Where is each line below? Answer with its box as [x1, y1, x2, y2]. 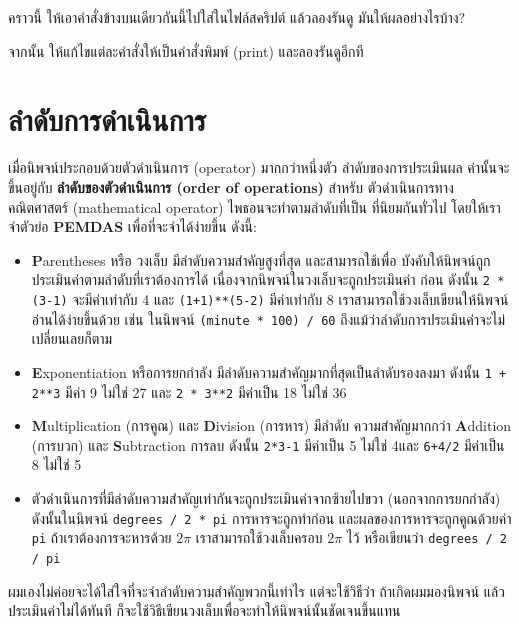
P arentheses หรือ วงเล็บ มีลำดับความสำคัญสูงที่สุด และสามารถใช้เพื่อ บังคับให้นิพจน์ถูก [31, 249, 491, 270]
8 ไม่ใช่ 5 [31, 454, 82, 475]
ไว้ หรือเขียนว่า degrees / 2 [346, 527, 507, 548]
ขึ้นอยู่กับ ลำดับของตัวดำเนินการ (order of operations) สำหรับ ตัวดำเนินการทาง [8, 176, 454, 197]
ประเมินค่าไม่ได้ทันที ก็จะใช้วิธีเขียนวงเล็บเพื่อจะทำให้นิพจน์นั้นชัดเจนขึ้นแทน [8, 600, 401, 621]
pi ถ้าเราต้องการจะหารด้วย [31, 527, 172, 548]
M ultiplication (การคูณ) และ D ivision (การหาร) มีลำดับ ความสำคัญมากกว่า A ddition [31, 415, 512, 436]
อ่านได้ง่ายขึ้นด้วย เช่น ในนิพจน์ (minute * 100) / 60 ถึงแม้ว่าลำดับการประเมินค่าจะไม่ [31, 308, 506, 329]
